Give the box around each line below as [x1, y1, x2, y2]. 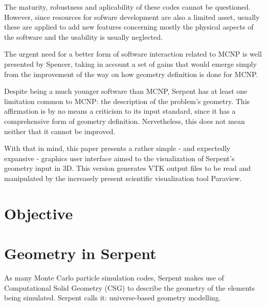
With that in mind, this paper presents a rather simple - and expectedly [4, 143, 231, 154]
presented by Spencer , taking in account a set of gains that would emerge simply [4, 58, 257, 69]
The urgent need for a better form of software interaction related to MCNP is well [4, 48, 262, 59]
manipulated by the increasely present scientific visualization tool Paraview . [4, 172, 242, 183]
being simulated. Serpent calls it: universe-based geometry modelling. [4, 292, 221, 303]
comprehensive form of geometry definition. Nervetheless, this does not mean [4, 115, 245, 126]
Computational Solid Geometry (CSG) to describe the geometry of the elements [4, 282, 255, 293]
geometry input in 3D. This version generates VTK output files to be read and [4, 163, 251, 173]
